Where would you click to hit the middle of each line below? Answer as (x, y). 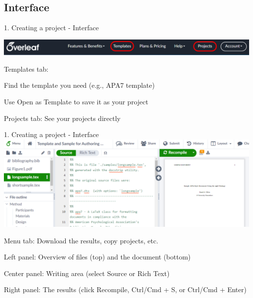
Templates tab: (26, 69)
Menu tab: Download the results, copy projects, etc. (81, 240)
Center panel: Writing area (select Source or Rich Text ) (87, 273)
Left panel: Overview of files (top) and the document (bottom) (97, 257)
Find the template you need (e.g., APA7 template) (79, 85)
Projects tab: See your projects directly (62, 118)
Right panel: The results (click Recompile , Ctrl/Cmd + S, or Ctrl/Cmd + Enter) (125, 289)
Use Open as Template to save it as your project (76, 102)
